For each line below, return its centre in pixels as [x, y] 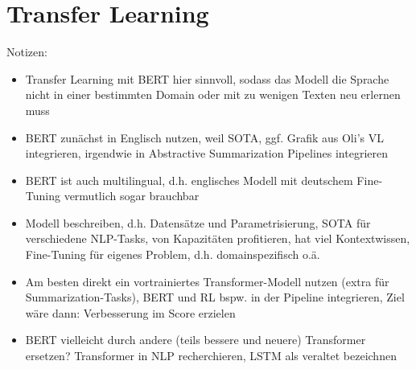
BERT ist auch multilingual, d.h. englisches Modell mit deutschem [189, 180]
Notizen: [27, 52]
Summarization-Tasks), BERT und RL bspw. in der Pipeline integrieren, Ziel [215, 297]
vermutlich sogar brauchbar [132, 196]
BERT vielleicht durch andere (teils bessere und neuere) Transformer [196, 340]
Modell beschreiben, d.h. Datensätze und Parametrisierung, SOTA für [198, 222]
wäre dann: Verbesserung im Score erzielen [130, 312]
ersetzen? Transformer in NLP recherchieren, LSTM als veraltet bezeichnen [211, 356]
